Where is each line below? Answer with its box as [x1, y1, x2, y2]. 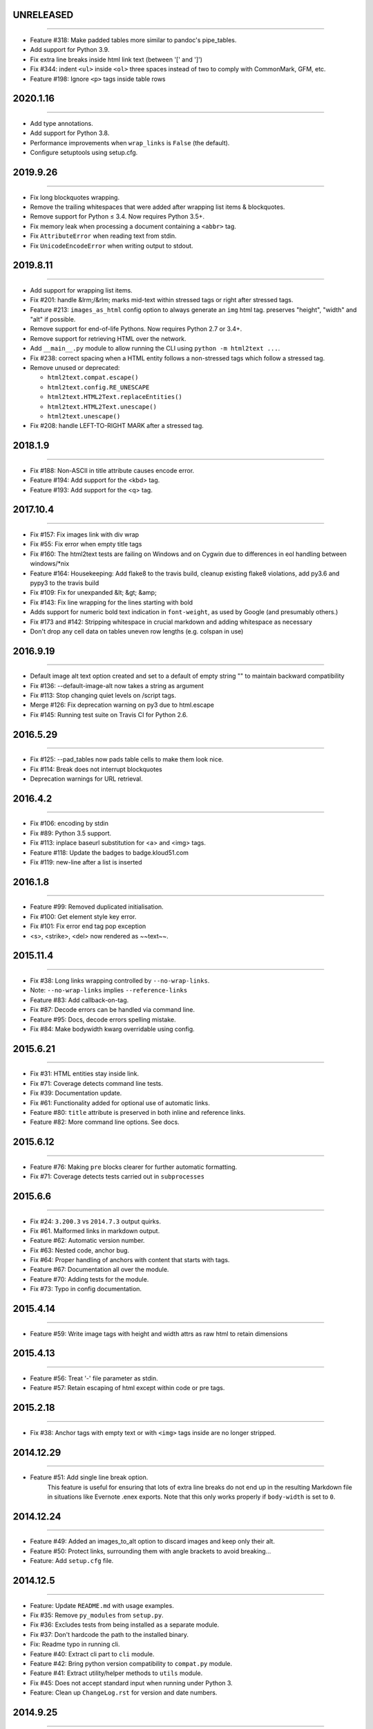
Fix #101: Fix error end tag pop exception [30, 922, 146, 930]
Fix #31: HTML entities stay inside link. [30, 1069, 140, 1078]
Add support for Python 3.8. [30, 129, 110, 138]
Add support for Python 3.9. [30, 46, 110, 54]
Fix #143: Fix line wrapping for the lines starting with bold [30, 598, 193, 607]
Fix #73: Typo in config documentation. [30, 1285, 142, 1293]
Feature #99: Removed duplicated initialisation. [30, 903, 164, 911]
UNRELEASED [12, 9, 74, 21]
